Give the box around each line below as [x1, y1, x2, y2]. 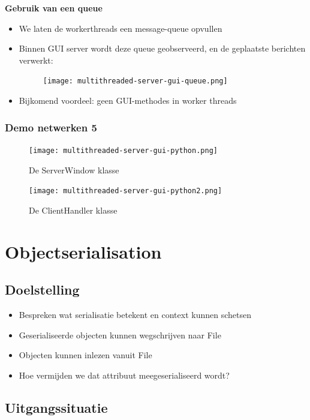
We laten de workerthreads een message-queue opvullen [19, 22, 222, 34]
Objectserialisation [5, 239, 162, 263]
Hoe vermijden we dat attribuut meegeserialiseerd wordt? [19, 368, 230, 381]
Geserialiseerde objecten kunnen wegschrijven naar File [19, 328, 221, 341]
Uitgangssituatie [5, 398, 108, 416]
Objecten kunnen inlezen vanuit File [19, 349, 152, 361]
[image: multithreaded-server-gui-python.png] [29, 146, 218, 155]
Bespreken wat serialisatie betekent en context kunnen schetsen [19, 308, 251, 320]
